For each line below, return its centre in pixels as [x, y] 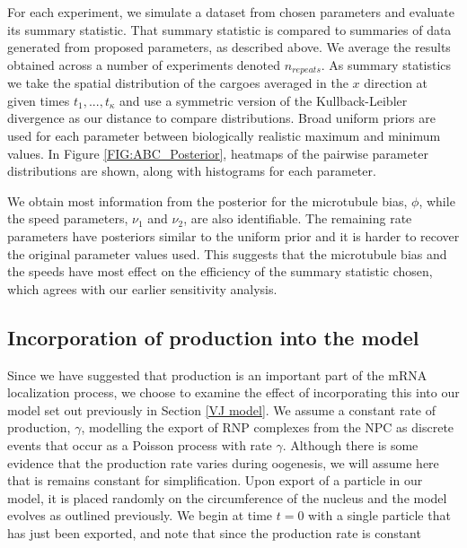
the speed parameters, [68, 218]
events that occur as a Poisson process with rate [140, 444]
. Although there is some [350, 444]
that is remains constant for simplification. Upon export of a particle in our [215, 480]
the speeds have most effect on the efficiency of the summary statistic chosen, [220, 271]
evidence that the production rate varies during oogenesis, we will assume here [223, 462]
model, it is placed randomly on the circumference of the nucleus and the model [227, 497]
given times [39, 100]
